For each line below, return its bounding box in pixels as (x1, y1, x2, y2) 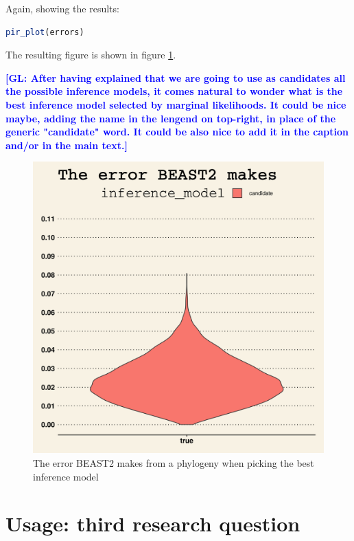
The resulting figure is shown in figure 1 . (5, 47, 176, 62)
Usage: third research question (5, 509, 300, 538)
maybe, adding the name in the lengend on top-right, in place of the (5, 111, 336, 125)
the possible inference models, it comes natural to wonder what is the (5, 84, 343, 98)
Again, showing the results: (5, 1, 119, 15)
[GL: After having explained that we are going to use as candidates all (5, 70, 346, 85)
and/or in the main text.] (5, 137, 128, 152)
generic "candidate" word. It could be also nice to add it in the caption (5, 124, 349, 139)
